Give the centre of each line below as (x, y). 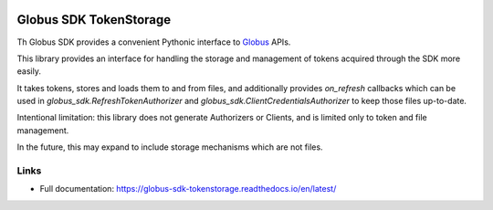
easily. (29, 71)
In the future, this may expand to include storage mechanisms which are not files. (170, 147)
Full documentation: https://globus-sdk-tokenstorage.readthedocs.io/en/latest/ (188, 189)
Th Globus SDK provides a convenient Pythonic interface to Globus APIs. (154, 42)
